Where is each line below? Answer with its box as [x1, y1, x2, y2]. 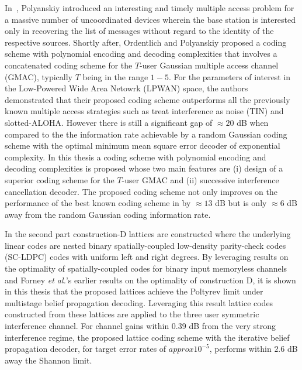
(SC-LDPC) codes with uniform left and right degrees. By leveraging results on [5, 251, 289, 263]
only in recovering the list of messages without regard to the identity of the [5, 25, 274, 37]
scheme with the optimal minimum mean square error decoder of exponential [5, 139, 280, 152]
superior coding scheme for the [5, 173, 114, 186]
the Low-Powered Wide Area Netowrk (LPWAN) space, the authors [5, 82, 248, 94]
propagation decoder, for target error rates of [5, 342, 166, 355]
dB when [237, 116, 269, 128]
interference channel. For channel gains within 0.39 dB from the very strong [5, 320, 276, 332]
